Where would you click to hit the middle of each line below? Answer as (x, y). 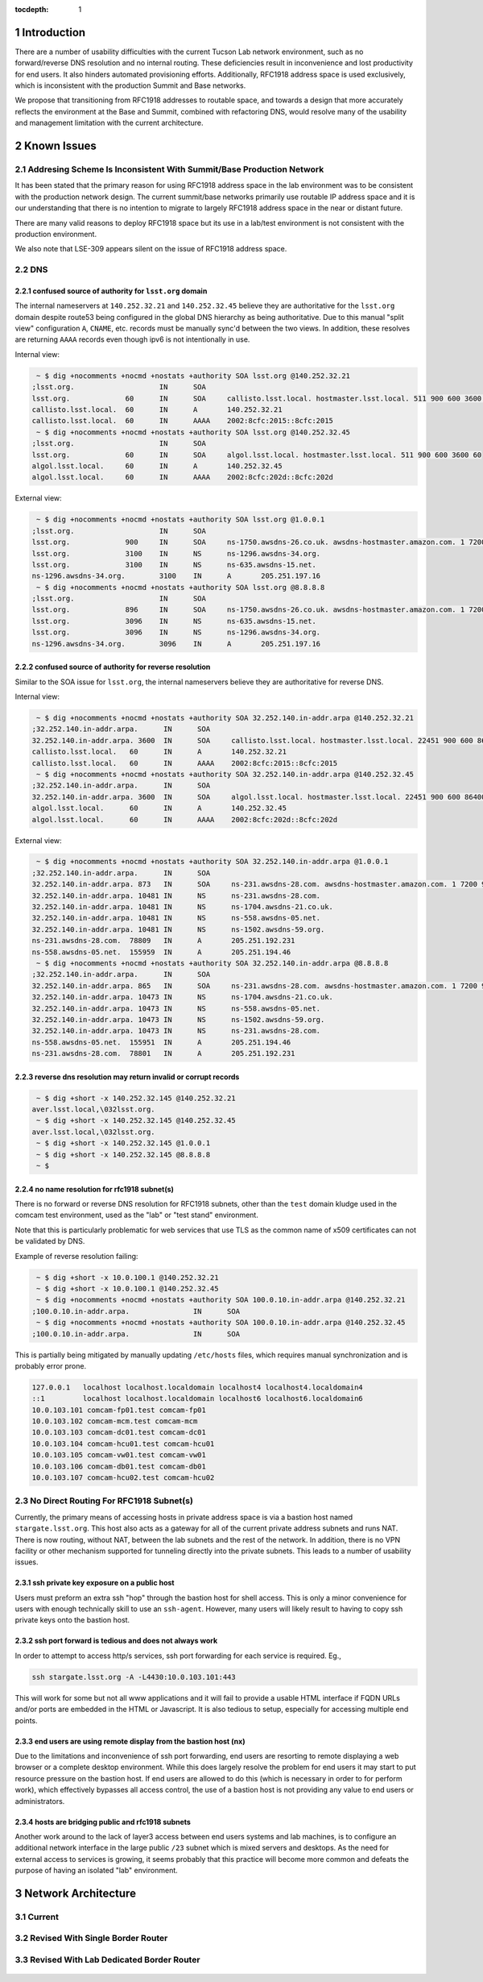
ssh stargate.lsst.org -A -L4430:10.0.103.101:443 (134, 1677)
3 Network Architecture (76, 1893)
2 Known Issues (56, 146)
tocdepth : (32, 9)
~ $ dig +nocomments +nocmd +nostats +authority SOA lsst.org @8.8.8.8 (181, 587)
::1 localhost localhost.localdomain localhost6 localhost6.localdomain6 (198, 1399)
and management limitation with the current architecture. (109, 123)
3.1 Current (37, 1917)
